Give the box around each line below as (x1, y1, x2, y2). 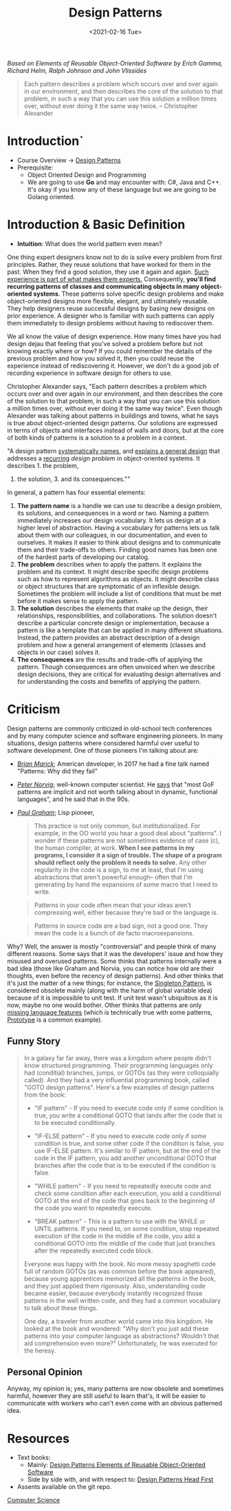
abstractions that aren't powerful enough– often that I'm (34, 873, 193, 881)
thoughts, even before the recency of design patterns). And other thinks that (7, 971, 223, 980)
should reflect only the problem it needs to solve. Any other (34, 858, 207, 866)
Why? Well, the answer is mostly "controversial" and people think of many (7, 942, 217, 951)
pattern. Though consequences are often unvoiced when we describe (16, 662, 215, 671)
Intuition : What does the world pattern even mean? (16, 239, 163, 247)
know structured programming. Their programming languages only (23, 1061, 213, 1069)
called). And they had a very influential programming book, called (23, 1075, 210, 1084)
